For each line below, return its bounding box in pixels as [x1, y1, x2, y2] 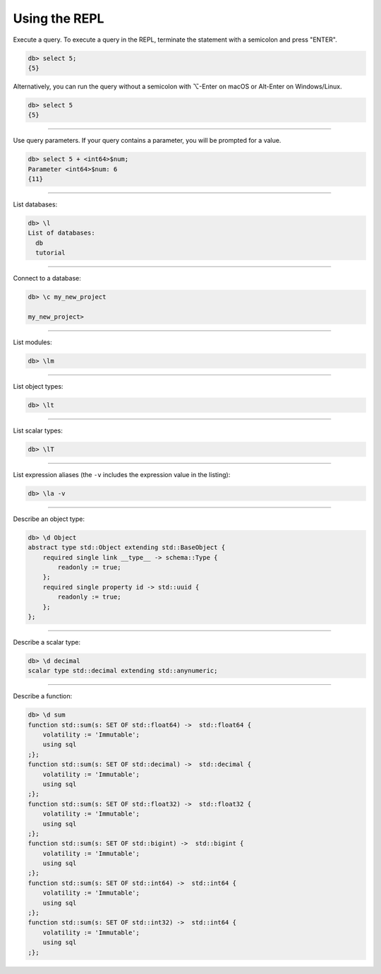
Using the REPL [13, 11, 104, 26]
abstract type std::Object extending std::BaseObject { [28, 544, 226, 551]
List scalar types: [13, 426, 63, 435]
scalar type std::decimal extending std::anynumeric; [28, 667, 218, 675]
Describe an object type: [13, 515, 85, 523]
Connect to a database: [13, 274, 81, 283]
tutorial [35, 249, 66, 257]
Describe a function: [13, 692, 73, 700]
